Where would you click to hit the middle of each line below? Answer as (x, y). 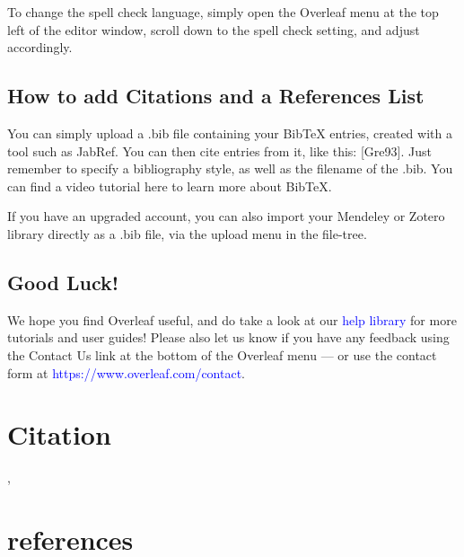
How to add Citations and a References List (216, 96)
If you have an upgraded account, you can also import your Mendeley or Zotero (226, 216)
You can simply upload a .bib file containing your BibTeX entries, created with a (230, 133)
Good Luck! (63, 282)
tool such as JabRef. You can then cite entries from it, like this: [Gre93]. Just (219, 150)
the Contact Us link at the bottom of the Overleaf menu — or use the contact (222, 354)
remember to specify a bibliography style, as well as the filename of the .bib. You (230, 168)
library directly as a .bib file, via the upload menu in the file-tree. (187, 233)
